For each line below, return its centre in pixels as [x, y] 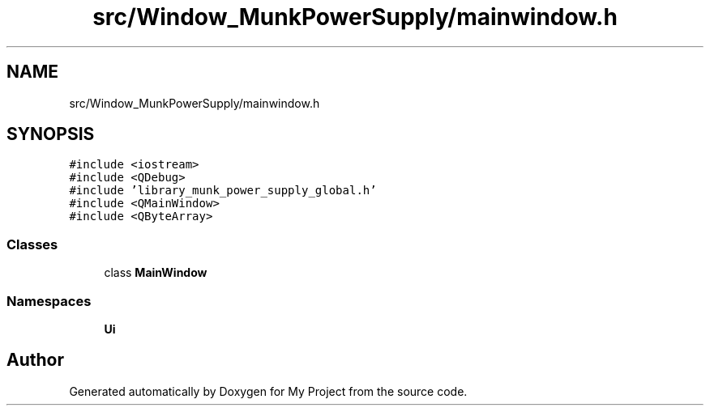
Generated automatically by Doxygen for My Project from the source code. [268, 391]
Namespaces [49, 301]
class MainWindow [156, 273]
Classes [32, 244]
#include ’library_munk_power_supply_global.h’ [223, 191]
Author [35, 360]
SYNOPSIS [51, 134]
